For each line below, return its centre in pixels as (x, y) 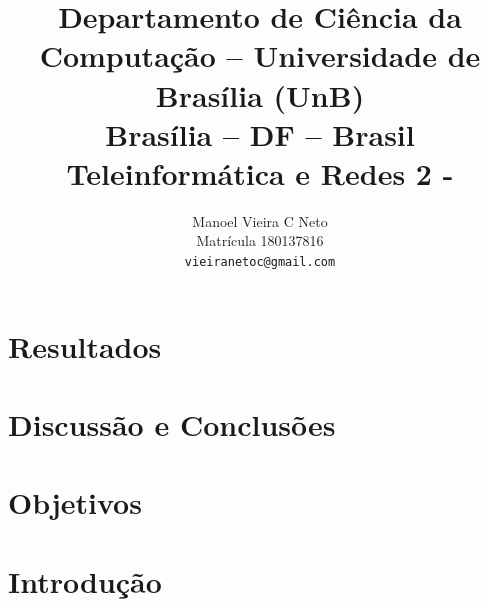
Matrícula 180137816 (260, 240)
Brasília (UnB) (260, 94)
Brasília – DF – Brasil (260, 133)
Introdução (85, 580)
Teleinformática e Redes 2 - (260, 172)
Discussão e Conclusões (172, 424)
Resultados (85, 345)
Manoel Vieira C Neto (260, 220)
